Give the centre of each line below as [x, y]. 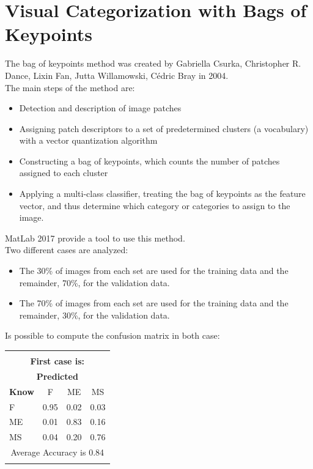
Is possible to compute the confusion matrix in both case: [112, 335]
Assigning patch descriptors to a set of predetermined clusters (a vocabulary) [164, 128]
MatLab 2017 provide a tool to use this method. [95, 238]
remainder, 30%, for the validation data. [94, 315]
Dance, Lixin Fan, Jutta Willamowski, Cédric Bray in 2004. [117, 75]
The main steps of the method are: [70, 87]
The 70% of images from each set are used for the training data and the [154, 303]
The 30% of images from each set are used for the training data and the [154, 271]
